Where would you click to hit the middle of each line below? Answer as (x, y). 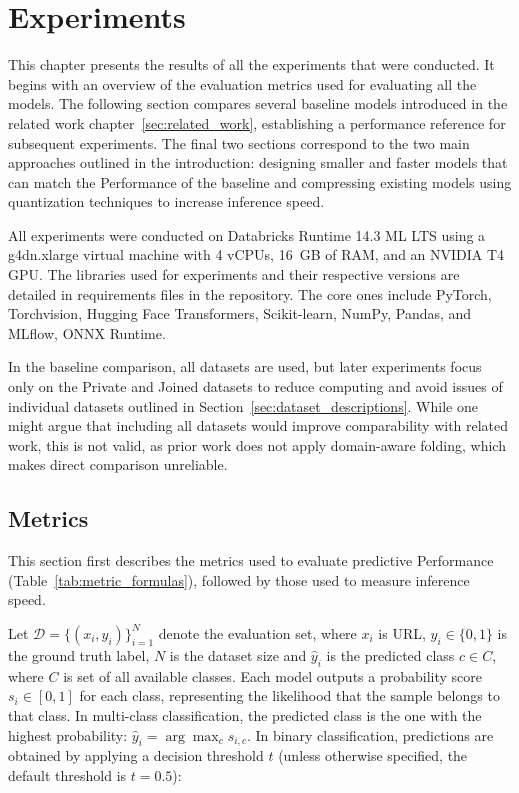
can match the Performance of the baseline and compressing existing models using (260, 181)
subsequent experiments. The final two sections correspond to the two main (239, 142)
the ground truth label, (79, 654)
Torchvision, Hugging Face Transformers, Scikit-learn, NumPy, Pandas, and (240, 313)
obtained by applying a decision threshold (136, 755)
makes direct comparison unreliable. (118, 464)
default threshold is (67, 774)
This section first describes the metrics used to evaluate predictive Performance (251, 560)
